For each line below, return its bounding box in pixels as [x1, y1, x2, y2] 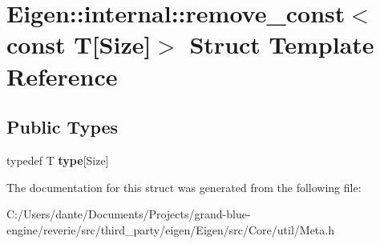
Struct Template [189, 28, 374, 61]
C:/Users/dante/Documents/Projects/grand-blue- [6, 206, 251, 222]
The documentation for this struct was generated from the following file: [6, 178, 362, 195]
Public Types [6, 114, 119, 139]
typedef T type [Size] [6, 151, 109, 168]
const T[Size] [6, 28, 152, 61]
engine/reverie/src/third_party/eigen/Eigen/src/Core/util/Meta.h [6, 221, 334, 238]
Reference [6, 59, 118, 92]
